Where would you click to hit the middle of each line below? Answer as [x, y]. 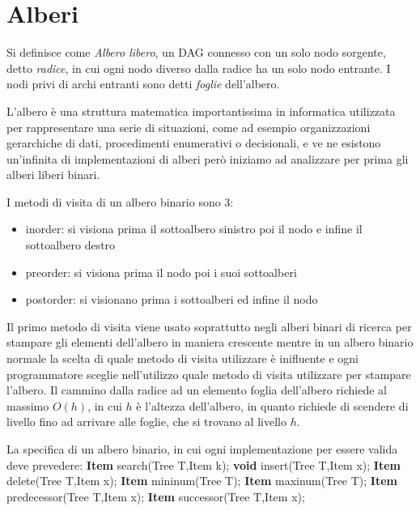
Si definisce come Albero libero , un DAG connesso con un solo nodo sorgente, [196, 52]
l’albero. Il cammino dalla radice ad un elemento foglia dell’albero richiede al [197, 390]
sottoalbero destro [70, 245]
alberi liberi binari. [53, 175]
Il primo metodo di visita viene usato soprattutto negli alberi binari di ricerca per [209, 326]
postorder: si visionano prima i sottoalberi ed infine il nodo [172, 299]
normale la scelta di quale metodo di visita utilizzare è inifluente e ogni [182, 358]
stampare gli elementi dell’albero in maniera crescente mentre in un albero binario [210, 342]
